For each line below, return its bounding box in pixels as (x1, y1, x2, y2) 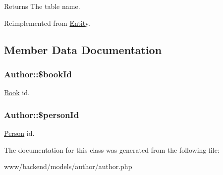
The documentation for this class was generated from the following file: (4, 144, 220, 155)
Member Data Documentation (4, 42, 162, 57)
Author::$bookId (4, 67, 72, 80)
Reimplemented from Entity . (4, 17, 90, 28)
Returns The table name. (4, 1, 80, 11)
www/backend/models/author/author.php (4, 161, 132, 172)
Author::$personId (4, 108, 79, 120)
